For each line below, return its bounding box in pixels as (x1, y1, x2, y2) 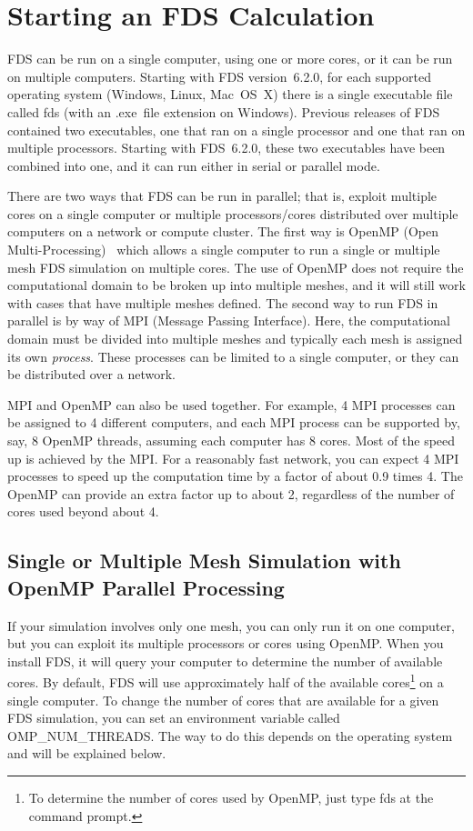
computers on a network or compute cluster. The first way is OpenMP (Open (7, 222, 438, 241)
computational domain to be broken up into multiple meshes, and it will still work (7, 275, 466, 295)
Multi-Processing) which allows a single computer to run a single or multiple (7, 240, 440, 259)
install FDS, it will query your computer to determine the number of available (7, 651, 443, 670)
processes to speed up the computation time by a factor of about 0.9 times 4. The (7, 466, 463, 486)
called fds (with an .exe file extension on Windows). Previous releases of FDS (7, 102, 440, 121)
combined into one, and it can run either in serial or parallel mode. (7, 155, 380, 175)
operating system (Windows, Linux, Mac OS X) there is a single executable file (7, 85, 453, 104)
